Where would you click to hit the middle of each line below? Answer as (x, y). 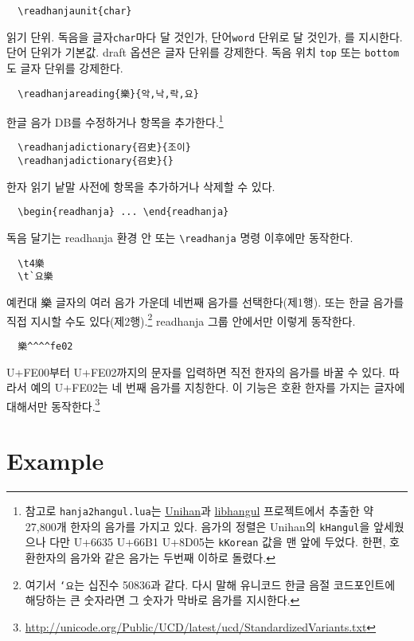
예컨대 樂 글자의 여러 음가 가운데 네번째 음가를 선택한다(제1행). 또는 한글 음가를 (205, 302)
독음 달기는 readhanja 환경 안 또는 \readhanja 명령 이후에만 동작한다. (180, 238)
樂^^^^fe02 (45, 346)
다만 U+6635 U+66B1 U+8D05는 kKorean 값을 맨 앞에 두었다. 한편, (218, 542)
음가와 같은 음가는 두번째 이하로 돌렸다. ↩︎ (172, 558)
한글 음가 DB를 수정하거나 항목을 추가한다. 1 (115, 121)
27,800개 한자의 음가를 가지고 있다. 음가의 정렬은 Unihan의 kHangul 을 (197, 526)
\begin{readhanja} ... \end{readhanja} (123, 212)
